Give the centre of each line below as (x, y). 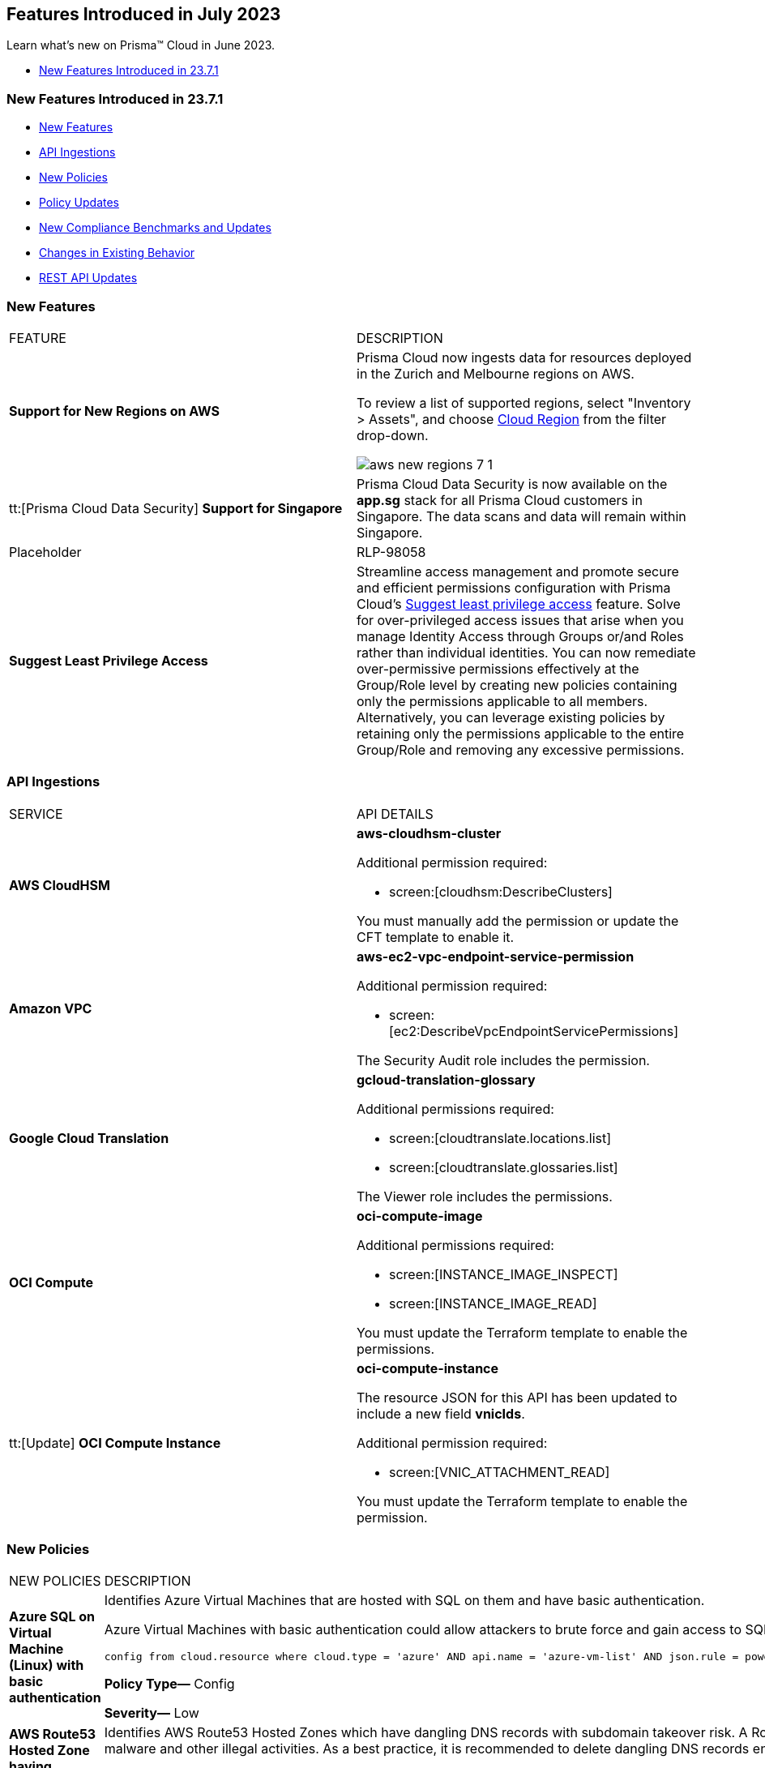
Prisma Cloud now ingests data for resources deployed (524, 357)
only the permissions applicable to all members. (502, 701)
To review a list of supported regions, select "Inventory (524, 402)
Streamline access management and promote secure (518, 571)
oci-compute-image (420, 1216)
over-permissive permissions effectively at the (498, 668)
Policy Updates (79, 203)
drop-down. (393, 435)
